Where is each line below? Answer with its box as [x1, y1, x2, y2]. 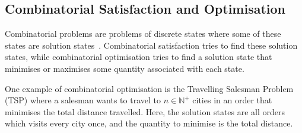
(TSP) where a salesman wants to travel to [5, 94, 161, 106]
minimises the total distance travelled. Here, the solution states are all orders [5, 105, 285, 118]
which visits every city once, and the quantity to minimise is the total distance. [5, 117, 293, 129]
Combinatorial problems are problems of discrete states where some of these [5, 27, 281, 40]
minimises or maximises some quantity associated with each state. [5, 62, 244, 74]
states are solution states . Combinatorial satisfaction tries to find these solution [5, 39, 298, 51]
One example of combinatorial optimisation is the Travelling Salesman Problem [5, 82, 294, 94]
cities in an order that [192, 94, 272, 106]
